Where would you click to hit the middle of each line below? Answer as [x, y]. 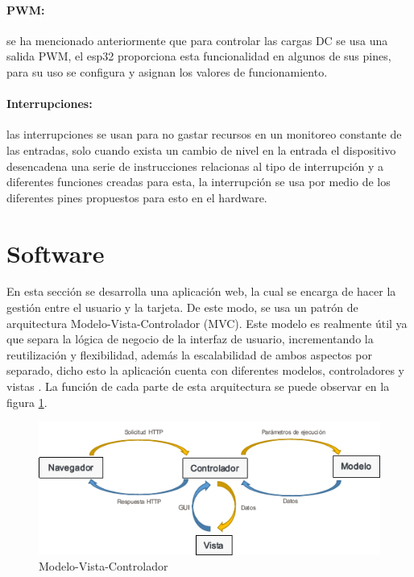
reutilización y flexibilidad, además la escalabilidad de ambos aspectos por [189, 354]
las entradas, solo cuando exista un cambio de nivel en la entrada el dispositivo [201, 149]
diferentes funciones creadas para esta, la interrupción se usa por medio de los [199, 182]
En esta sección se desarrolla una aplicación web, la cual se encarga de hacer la [201, 291]
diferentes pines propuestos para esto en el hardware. [137, 197]
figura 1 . [27, 402]
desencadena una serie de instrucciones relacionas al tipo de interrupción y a [195, 166]
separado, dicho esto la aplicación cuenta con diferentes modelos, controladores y [206, 370]
